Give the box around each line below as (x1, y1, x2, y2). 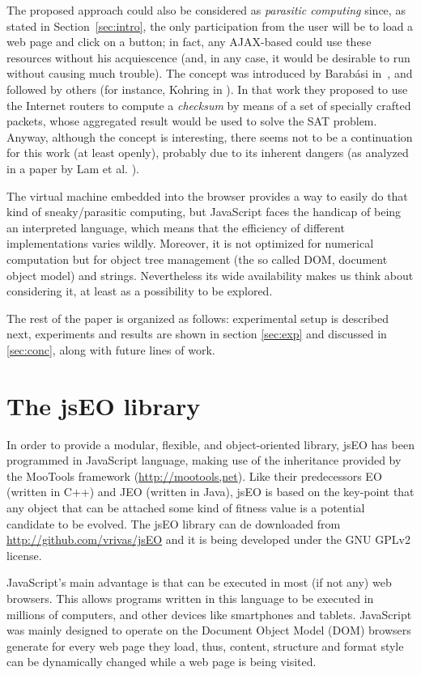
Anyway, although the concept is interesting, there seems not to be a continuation (6, 128, 413, 145)
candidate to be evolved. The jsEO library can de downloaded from (6, 515, 341, 532)
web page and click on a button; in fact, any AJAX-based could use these (6, 33, 372, 50)
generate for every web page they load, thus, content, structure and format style (6, 637, 404, 654)
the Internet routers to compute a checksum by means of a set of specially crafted (6, 96, 411, 113)
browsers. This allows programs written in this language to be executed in (6, 589, 374, 606)
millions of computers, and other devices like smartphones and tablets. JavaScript (6, 605, 412, 622)
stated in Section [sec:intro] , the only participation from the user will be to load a (6, 17, 414, 34)
